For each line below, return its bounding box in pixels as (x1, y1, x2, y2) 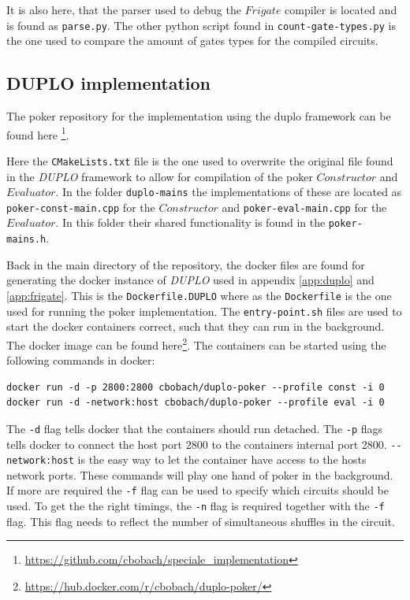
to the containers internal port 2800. (211, 435, 387, 452)
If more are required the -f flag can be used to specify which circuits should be (6, 482, 389, 498)
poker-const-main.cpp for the (6, 198, 155, 215)
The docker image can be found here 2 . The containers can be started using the (6, 334, 386, 353)
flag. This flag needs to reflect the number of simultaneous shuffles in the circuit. (6, 513, 395, 529)
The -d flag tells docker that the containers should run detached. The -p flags (6, 420, 383, 436)
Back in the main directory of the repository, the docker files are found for (6, 256, 365, 272)
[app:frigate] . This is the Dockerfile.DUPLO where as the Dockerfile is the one (6, 287, 392, 303)
